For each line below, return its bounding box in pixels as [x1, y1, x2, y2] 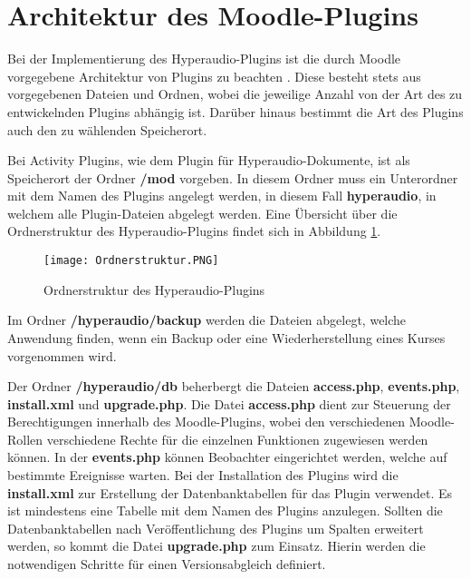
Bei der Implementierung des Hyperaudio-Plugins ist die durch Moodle [7, 49, 401, 68]
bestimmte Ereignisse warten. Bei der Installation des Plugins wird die [7, 466, 399, 485]
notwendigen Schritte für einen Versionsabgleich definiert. [7, 554, 326, 574]
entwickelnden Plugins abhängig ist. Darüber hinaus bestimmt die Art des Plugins [7, 102, 464, 121]
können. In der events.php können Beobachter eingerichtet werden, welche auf [7, 447, 447, 466]
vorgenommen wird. [7, 346, 117, 365]
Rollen [7, 429, 43, 448]
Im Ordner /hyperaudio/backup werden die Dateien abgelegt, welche [7, 310, 407, 329]
